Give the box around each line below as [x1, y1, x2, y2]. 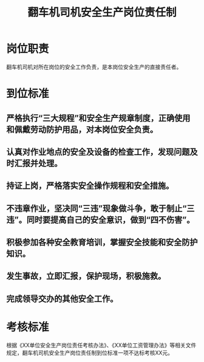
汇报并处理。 [14, 158, 63, 168]
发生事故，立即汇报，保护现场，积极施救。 [6, 271, 166, 281]
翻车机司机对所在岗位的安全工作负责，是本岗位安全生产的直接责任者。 [6, 63, 182, 70]
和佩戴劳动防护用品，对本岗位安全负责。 [6, 124, 158, 134]
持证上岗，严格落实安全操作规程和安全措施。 [6, 180, 174, 191]
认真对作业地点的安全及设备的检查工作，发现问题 [6, 146, 190, 157]
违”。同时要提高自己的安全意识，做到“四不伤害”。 [6, 214, 195, 225]
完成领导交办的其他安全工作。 [6, 293, 118, 304]
